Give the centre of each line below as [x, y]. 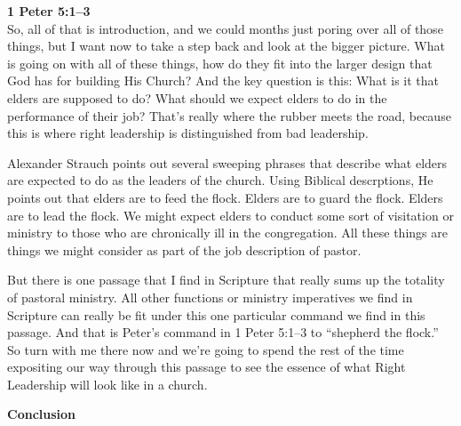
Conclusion [42, 414]
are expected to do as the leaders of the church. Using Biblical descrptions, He [220, 180]
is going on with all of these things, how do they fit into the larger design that [220, 63]
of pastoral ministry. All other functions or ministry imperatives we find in [210, 297]
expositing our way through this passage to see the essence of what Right [207, 367]
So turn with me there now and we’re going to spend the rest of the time [206, 349]
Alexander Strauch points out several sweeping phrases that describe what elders [227, 162]
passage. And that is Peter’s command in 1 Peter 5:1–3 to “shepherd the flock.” [223, 332]
